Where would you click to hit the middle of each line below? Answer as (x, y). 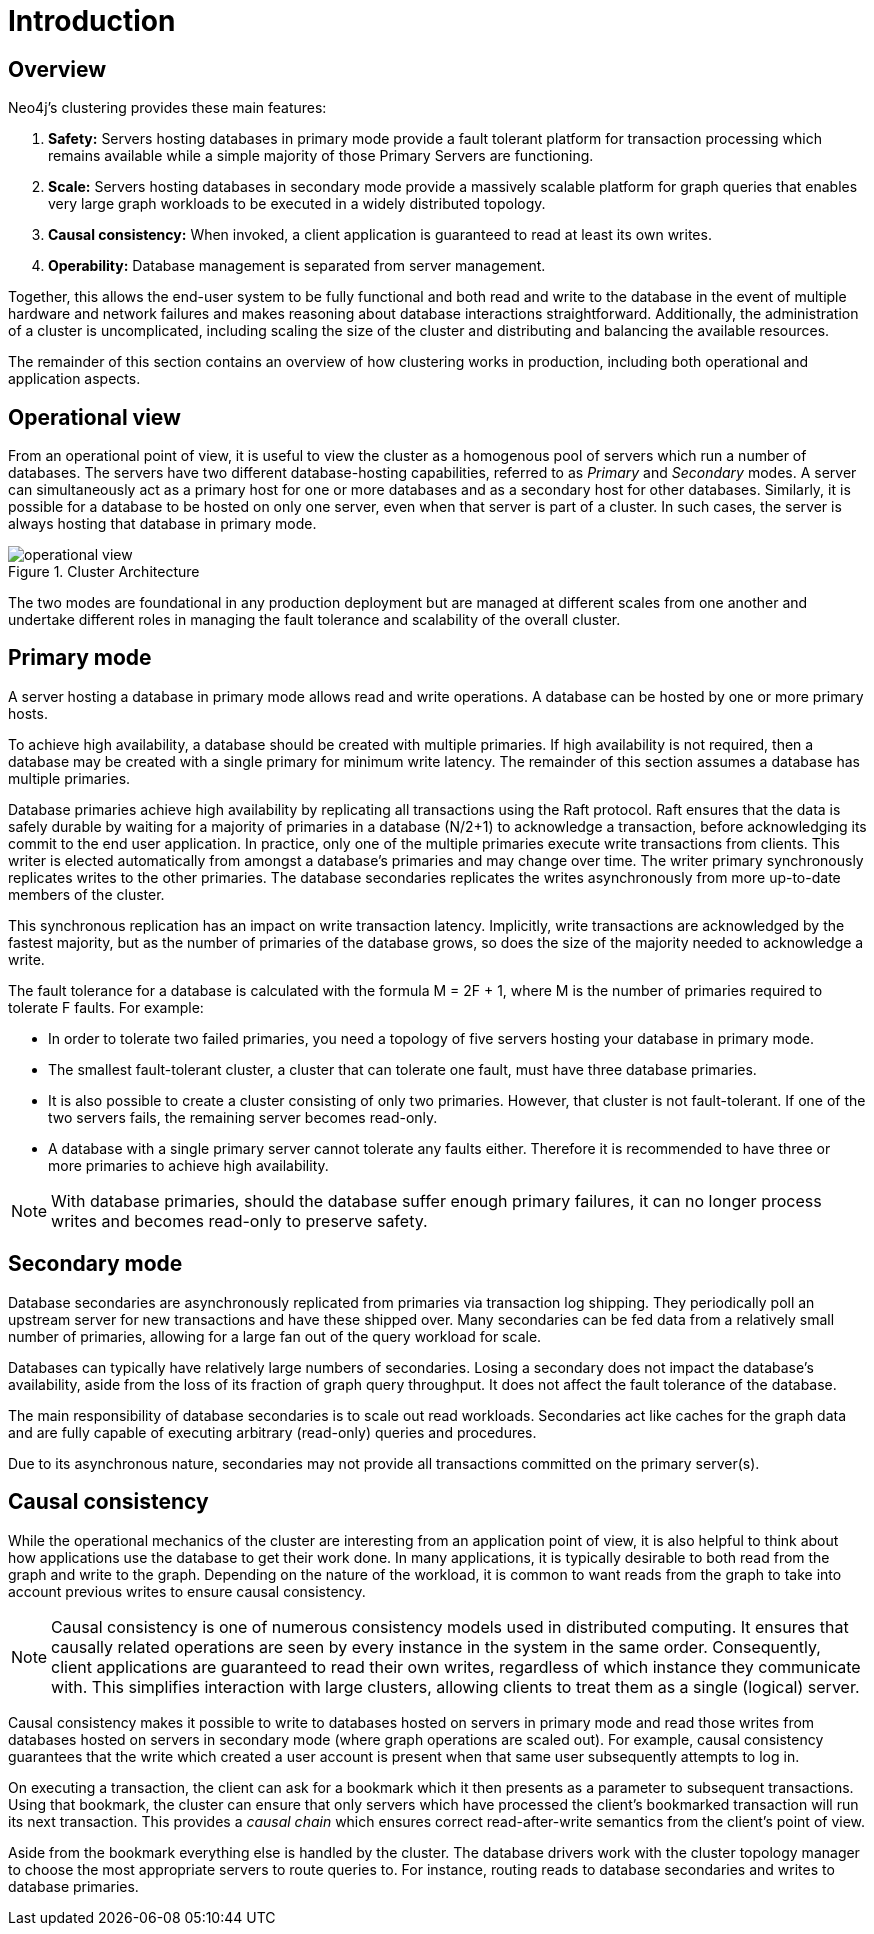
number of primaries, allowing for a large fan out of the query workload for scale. (275, 1336)
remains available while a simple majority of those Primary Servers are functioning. (321, 156)
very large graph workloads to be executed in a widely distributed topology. (297, 204)
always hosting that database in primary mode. (162, 524)
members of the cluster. (86, 894)
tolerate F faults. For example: (106, 1007)
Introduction (92, 21)
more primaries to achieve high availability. (188, 1165)
